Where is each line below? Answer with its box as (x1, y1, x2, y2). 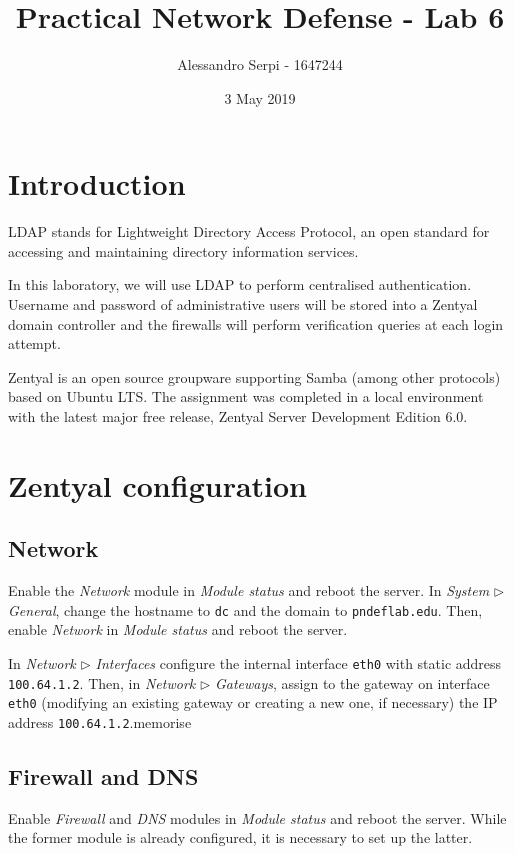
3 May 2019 (224, 87, 296, 108)
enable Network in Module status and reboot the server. (8, 619, 348, 640)
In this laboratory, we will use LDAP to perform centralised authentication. (8, 274, 472, 295)
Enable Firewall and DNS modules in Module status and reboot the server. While (8, 807, 507, 828)
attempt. (8, 333, 61, 354)
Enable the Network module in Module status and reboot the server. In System (8, 580, 490, 601)
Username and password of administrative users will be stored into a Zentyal (8, 294, 478, 315)
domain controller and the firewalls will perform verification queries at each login (8, 313, 504, 334)
